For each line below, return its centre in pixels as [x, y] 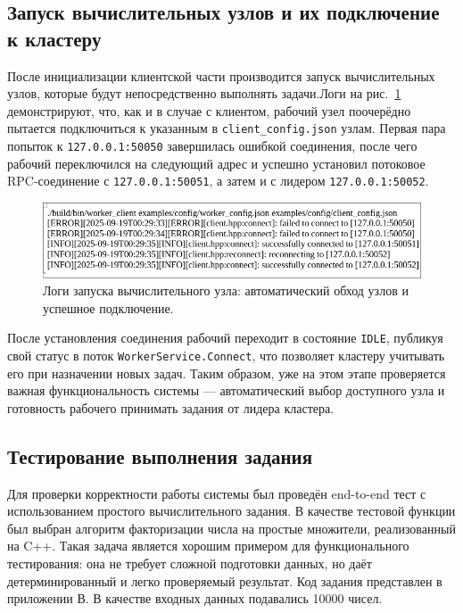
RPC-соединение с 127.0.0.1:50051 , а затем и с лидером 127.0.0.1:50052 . [218, 181]
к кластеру [54, 38]
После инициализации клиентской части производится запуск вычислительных [221, 75]
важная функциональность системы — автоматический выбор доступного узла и [226, 390]
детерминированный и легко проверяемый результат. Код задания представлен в [225, 580]
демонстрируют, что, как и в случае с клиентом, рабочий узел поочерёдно [209, 110]
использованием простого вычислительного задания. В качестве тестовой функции [231, 511]
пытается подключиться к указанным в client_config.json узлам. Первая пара [227, 128]
